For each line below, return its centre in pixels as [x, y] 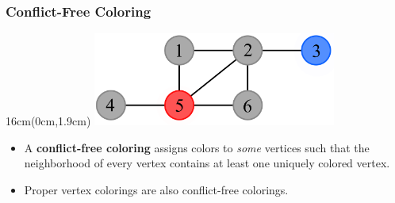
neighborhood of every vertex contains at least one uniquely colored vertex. [207, 163]
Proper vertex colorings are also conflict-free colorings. [156, 189]
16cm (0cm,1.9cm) [48, 121]
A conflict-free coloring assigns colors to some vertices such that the [197, 147]
